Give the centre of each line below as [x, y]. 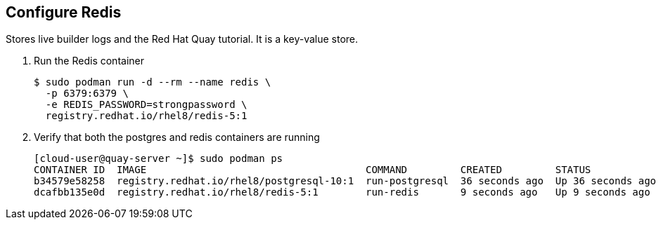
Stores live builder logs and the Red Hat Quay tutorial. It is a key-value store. [182, 39]
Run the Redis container [89, 61]
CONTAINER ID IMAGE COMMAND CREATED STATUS [313, 170]
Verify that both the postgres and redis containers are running [177, 137]
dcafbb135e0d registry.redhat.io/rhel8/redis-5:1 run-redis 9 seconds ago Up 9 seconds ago [342, 192]
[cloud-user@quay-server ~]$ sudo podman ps [159, 159]
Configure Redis [64, 12]
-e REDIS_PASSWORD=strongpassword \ [146, 105]
